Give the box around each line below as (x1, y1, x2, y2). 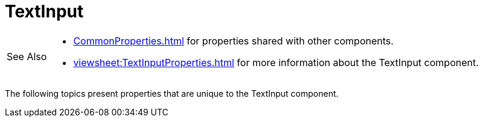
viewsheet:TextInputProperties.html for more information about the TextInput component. (73, 56, 479, 69)
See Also (7, 50, 47, 63)
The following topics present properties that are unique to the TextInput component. (5, 88, 339, 99)
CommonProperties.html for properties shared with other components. (73, 34, 394, 47)
